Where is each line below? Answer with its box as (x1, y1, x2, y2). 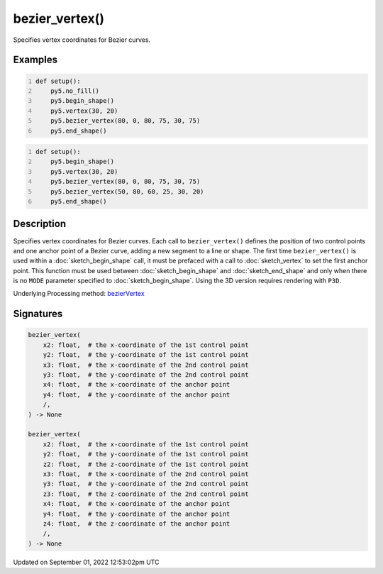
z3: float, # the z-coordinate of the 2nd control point (43, 490, 249, 498)
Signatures (13, 308, 63, 320)
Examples (13, 54, 58, 66)
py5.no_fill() (50, 87, 99, 95)
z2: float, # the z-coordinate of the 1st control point (43, 460, 249, 468)
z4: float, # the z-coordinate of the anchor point (43, 519, 231, 528)
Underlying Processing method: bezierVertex (13, 289, 145, 298)
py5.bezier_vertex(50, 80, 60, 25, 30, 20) (50, 187, 204, 195)
